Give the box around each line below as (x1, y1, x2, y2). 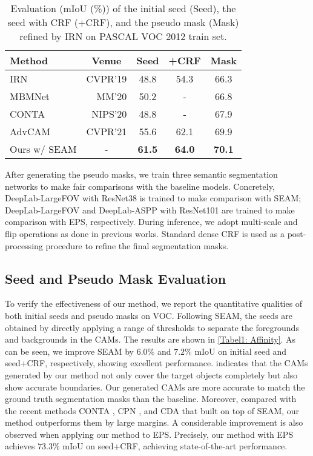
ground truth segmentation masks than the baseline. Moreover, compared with (5, 392, 297, 405)
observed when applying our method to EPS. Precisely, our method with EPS (5, 428, 294, 440)
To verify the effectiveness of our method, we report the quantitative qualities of (5, 297, 303, 310)
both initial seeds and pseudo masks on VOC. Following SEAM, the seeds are (5, 309, 293, 321)
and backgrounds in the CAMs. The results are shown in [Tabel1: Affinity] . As (5, 333, 296, 346)
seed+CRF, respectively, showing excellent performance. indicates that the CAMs (5, 357, 308, 369)
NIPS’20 (91, 107, 127, 121)
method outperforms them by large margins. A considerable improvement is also (5, 416, 303, 429)
